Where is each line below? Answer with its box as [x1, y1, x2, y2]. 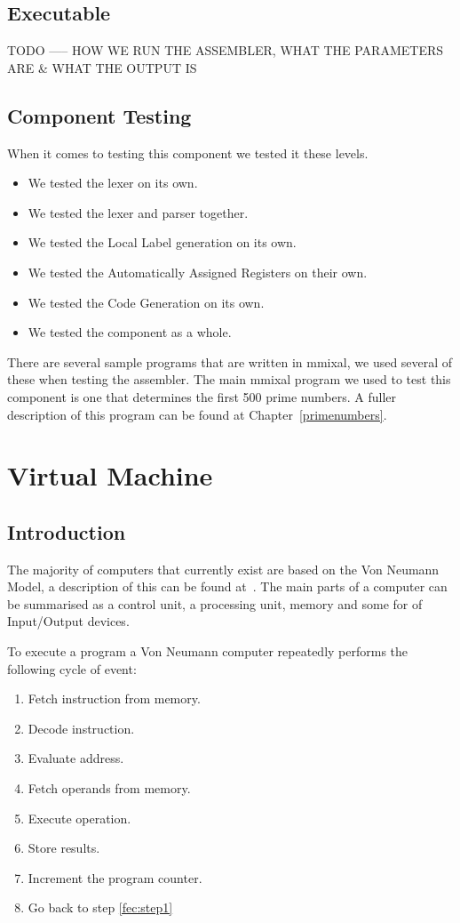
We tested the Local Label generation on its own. [28, 233, 297, 252]
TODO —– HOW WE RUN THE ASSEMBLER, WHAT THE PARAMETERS [7, 41, 444, 60]
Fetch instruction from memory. [28, 689, 201, 708]
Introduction [7, 518, 126, 545]
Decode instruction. [28, 718, 135, 737]
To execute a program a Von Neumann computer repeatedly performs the [7, 642, 408, 661]
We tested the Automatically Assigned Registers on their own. [28, 262, 368, 281]
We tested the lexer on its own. [28, 173, 198, 192]
